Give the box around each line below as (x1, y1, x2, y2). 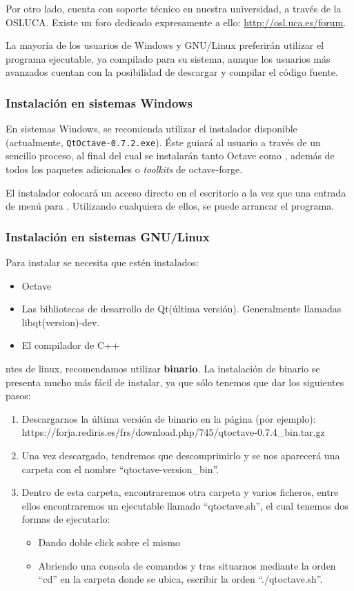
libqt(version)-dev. (21, 314, 100, 329)
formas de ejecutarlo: (21, 512, 110, 526)
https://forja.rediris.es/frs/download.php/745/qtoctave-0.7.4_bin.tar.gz (21, 425, 325, 439)
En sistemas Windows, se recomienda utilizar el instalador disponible (6, 121, 297, 136)
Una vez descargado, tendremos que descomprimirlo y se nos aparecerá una (21, 448, 340, 462)
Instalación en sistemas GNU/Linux (6, 228, 210, 245)
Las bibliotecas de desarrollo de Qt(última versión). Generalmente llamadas (21, 301, 342, 316)
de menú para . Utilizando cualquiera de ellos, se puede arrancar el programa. (6, 199, 335, 213)
